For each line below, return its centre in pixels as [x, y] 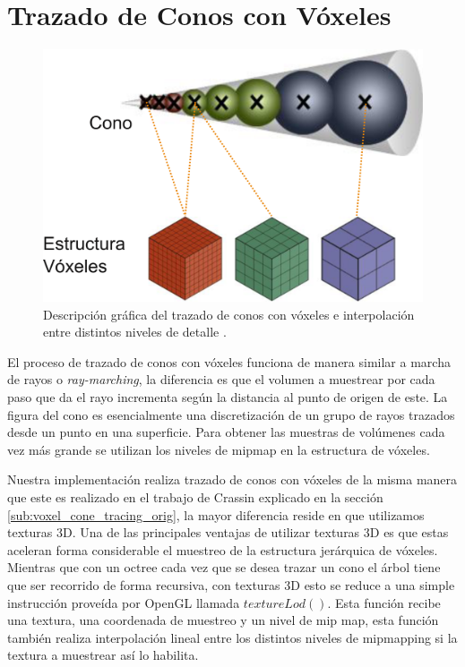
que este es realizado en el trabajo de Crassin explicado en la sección [195, 497]
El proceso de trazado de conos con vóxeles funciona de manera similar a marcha [229, 361]
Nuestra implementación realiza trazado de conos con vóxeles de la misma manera [232, 479]
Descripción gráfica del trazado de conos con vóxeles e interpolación [229, 314]
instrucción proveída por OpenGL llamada [124, 602]
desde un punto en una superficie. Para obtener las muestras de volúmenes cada [226, 432]
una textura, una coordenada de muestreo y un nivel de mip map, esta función [223, 620]
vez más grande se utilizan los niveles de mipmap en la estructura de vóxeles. [219, 449]
